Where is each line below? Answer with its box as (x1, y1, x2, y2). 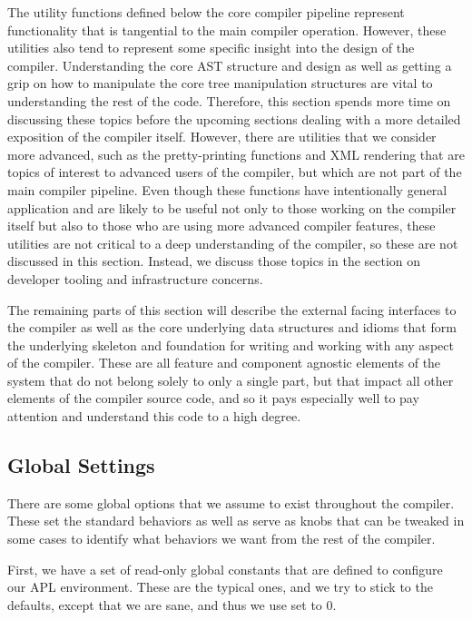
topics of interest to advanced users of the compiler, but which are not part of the (7, 162, 462, 182)
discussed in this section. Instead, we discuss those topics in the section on (7, 251, 421, 271)
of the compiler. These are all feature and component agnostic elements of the (7, 353, 441, 372)
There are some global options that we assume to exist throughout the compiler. (7, 493, 455, 512)
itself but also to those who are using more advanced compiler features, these (7, 216, 436, 235)
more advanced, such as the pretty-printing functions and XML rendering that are (7, 144, 465, 163)
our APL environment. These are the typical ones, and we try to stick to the (7, 577, 433, 596)
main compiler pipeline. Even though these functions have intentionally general (7, 180, 447, 199)
